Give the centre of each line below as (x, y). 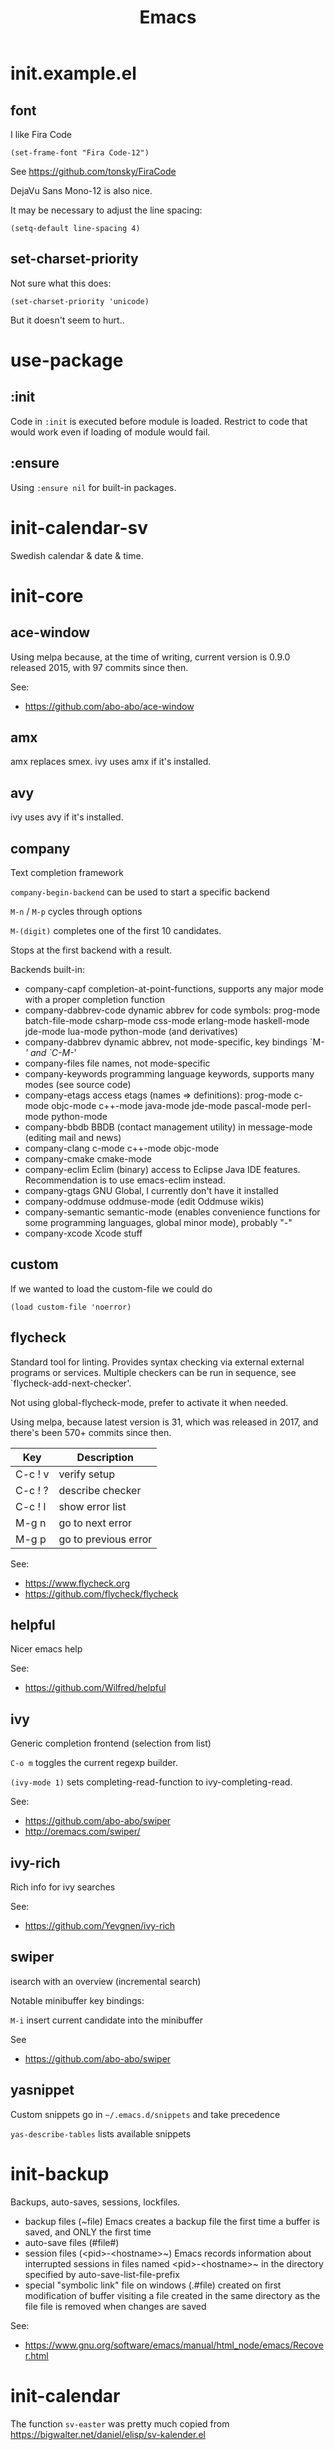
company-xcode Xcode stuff (83, 1233)
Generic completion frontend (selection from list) (111, 1743)
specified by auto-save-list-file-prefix (102, 2274)
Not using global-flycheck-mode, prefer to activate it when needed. (149, 1402)
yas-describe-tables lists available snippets (101, 2133)
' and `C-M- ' (50, 1052)
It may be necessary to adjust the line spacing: (106, 210)
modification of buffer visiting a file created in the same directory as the (172, 2295)
